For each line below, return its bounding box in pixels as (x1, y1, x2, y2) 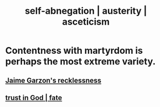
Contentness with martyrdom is (5, 45, 143, 56)
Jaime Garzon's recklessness (5, 76, 102, 84)
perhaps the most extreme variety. (5, 56, 156, 68)
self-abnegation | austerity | (25, 5, 147, 17)
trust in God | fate (5, 93, 62, 102)
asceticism (62, 16, 110, 28)
